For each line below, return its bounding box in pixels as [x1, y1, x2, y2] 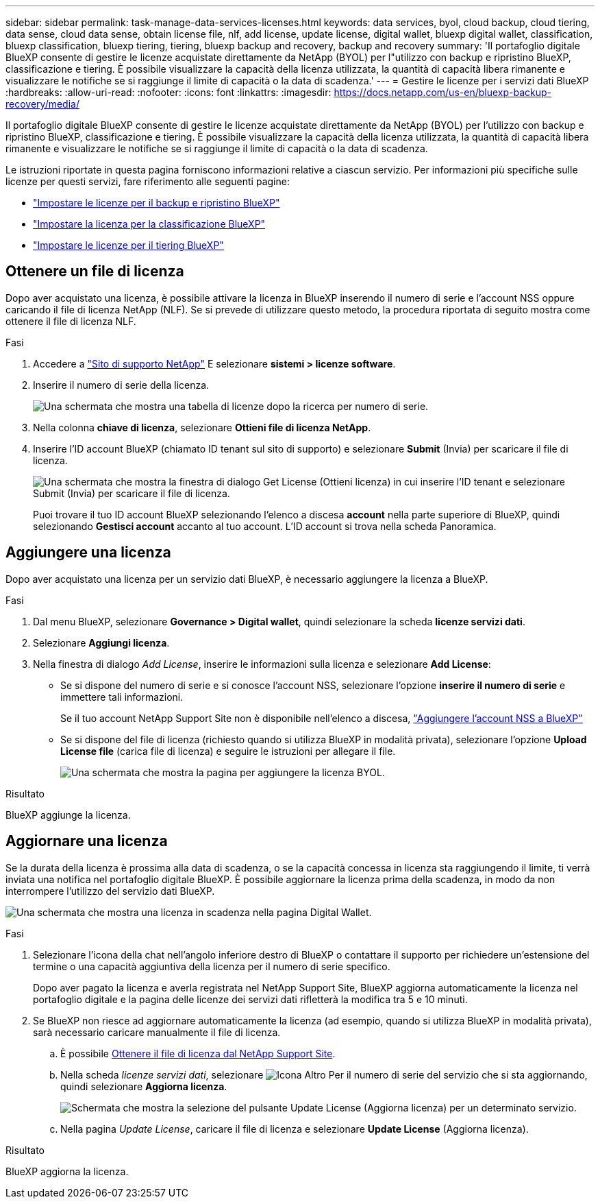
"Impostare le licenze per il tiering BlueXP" [33, 239, 224, 251]
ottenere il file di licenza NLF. [5, 315, 136, 327]
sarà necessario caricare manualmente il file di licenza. [33, 1026, 281, 1038]
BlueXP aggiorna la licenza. [5, 1165, 129, 1177]
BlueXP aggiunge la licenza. [5, 808, 131, 821]
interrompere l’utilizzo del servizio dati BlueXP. [5, 884, 215, 897]
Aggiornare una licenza [5, 832, 168, 850]
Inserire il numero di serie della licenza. [33, 378, 210, 391]
